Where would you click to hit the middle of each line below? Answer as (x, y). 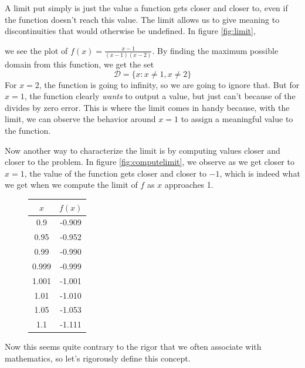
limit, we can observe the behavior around (80, 119)
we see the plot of (36, 50)
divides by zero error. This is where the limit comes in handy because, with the (147, 107)
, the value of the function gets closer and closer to (115, 173)
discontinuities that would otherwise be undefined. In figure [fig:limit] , (130, 31)
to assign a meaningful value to (237, 119)
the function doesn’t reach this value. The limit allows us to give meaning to (142, 19)
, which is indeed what (260, 173)
